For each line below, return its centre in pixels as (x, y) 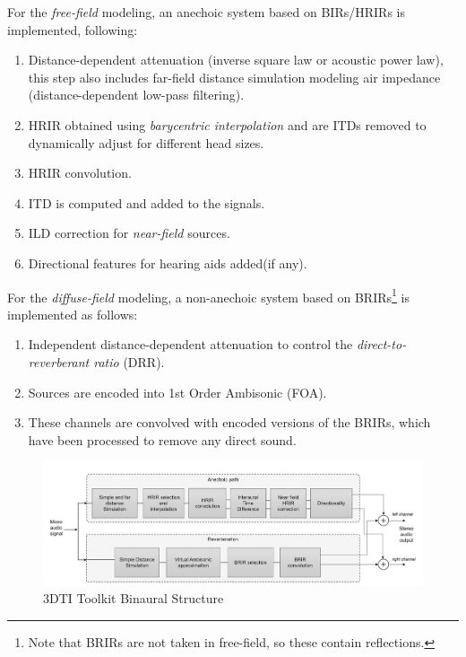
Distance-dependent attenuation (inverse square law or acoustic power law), (236, 60)
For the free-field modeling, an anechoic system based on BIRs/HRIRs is (206, 12)
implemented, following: (73, 29)
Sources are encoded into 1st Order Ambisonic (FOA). (177, 392)
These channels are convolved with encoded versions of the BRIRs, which (229, 422)
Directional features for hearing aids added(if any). (168, 263)
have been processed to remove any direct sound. (162, 439)
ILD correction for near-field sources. (129, 233)
